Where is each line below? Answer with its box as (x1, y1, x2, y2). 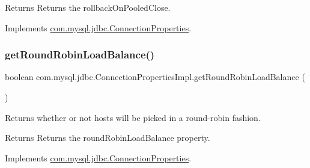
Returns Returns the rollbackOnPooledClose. (5, 1, 171, 13)
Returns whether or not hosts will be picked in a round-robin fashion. (5, 111, 261, 123)
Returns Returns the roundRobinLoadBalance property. (5, 131, 210, 144)
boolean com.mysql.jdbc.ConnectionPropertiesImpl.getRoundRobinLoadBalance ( (5, 70, 305, 83)
